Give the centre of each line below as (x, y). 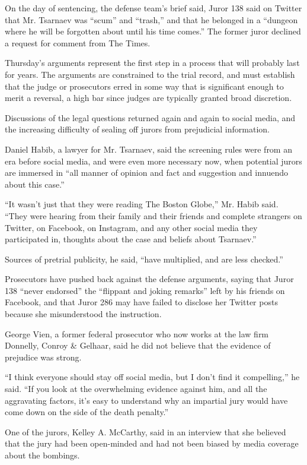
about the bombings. (42, 455)
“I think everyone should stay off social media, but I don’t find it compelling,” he (152, 377)
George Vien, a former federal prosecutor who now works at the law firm (137, 333)
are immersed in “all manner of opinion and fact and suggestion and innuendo (146, 173)
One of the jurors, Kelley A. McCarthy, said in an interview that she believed (145, 431)
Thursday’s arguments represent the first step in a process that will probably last (152, 63)
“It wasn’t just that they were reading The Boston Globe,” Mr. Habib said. (142, 204)
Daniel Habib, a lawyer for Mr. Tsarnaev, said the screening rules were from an (148, 149)
